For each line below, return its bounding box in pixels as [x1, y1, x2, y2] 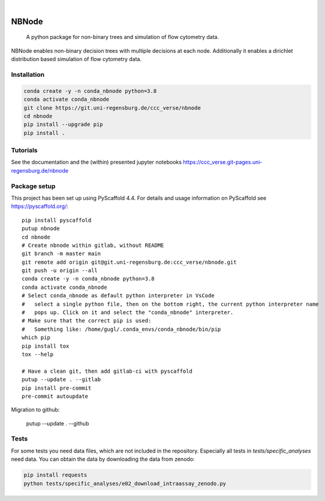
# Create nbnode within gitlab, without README [22, 242, 164, 249]
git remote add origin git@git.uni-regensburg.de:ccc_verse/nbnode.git [22, 258, 237, 265]
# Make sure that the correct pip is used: [22, 318, 152, 324]
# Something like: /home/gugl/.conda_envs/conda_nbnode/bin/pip [22, 325, 221, 333]
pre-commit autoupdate [22, 393, 89, 400]
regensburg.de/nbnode [11, 167, 69, 174]
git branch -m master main [22, 251, 101, 257]
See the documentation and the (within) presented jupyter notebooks [11, 159, 182, 166]
